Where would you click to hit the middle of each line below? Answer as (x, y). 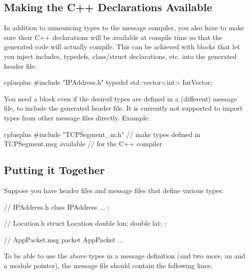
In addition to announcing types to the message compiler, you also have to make (124, 28)
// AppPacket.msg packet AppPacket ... (64, 239)
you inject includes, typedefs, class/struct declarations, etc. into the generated (120, 56)
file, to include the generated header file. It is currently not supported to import (124, 108)
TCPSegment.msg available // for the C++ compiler (83, 144)
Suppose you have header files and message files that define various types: (114, 190)
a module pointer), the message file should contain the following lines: (108, 265)
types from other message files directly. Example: (77, 117)
